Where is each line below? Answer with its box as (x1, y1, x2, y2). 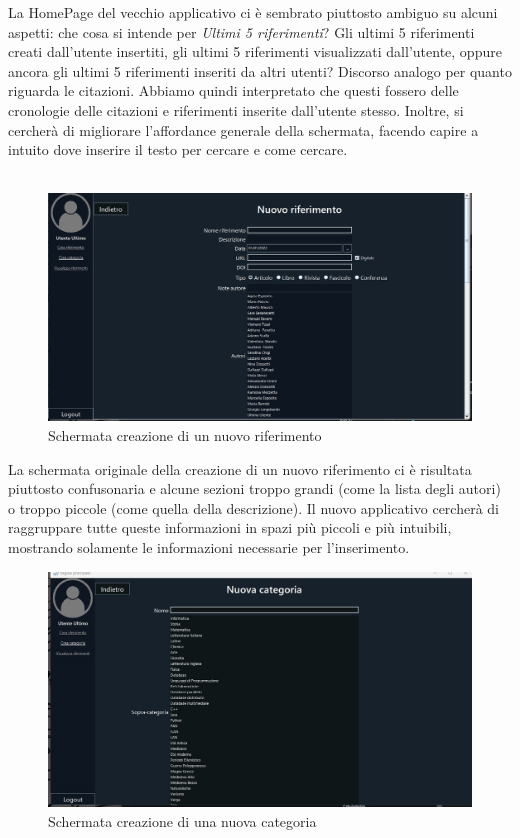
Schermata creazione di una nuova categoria (48, 810, 317, 831)
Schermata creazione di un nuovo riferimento (48, 425, 322, 446)
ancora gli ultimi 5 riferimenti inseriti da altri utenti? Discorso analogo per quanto (8, 60, 512, 81)
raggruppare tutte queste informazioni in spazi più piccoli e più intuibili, (8, 517, 452, 538)
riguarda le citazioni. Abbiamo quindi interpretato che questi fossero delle (8, 80, 459, 101)
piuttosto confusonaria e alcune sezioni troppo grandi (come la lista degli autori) (8, 478, 501, 499)
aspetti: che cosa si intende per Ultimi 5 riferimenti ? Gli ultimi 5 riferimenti (8, 21, 475, 42)
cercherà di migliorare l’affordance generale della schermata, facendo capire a (8, 119, 479, 140)
